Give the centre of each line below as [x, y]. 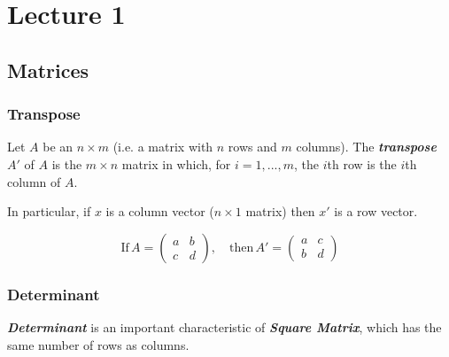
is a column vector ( [160, 211]
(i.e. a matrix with [163, 147]
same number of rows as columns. [98, 344]
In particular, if [49, 211]
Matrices [48, 70]
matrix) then [280, 211]
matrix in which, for [176, 163]
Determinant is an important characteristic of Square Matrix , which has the [224, 326]
